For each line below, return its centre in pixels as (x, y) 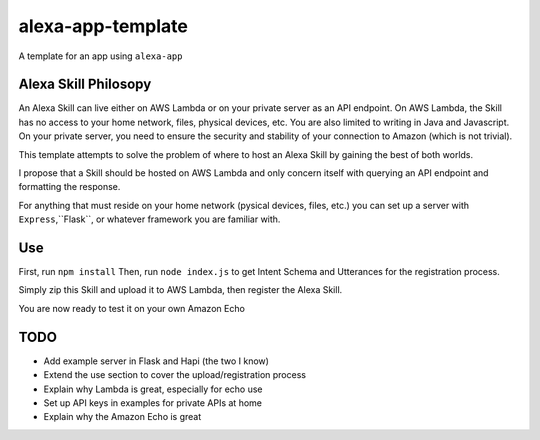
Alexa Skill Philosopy (85, 84)
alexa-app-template (103, 26)
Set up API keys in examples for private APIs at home (152, 402)
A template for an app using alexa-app (100, 56)
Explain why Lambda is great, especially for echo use (153, 389)
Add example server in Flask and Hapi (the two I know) (156, 361)
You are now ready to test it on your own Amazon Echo (131, 308)
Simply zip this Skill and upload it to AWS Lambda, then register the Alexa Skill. (180, 290)
